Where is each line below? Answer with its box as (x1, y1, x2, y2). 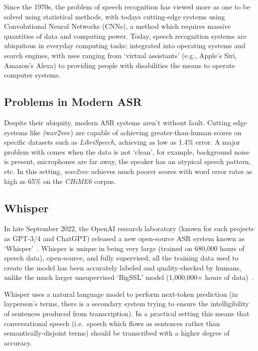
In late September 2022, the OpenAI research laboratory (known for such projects (4, 223, 254, 234)
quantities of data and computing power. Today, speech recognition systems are (4, 30, 247, 41)
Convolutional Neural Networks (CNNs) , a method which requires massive (4, 21, 231, 31)
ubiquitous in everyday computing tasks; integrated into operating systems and (4, 40, 246, 51)
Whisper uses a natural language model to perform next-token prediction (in (4, 288, 238, 299)
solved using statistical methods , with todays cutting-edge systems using (4, 11, 225, 21)
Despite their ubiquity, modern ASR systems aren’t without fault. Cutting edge (4, 117, 247, 127)
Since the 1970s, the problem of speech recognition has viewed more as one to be (4, 1, 251, 11)
